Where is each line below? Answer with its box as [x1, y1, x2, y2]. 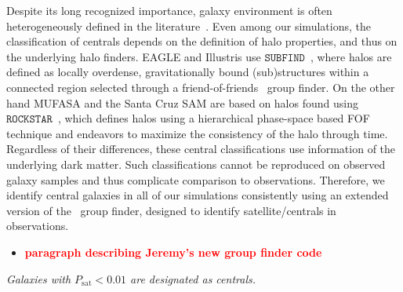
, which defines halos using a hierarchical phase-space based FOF [57, 110, 370, 126]
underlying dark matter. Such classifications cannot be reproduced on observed [6, 155, 386, 172]
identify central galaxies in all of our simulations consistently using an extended [6, 187, 389, 203]
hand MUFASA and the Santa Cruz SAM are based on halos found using [6, 94, 358, 111]
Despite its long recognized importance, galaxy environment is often [6, 2, 332, 18]
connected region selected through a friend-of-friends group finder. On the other [6, 78, 395, 95]
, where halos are [310, 48, 392, 64]
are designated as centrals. [130, 270, 256, 287]
